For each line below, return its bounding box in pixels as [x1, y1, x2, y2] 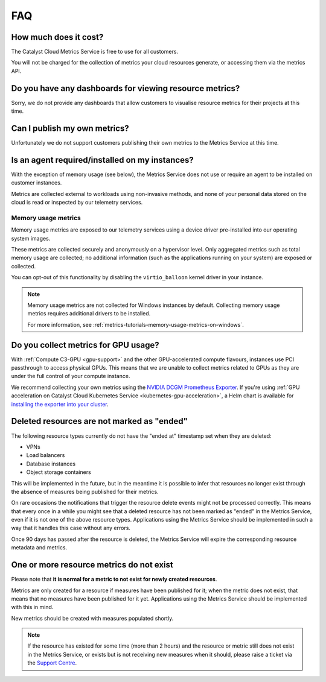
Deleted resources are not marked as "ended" [11, 416, 188, 426]
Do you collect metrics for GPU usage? [11, 339, 159, 350]
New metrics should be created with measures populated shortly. [11, 614, 174, 622]
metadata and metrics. [11, 544, 68, 551]
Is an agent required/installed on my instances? [11, 154, 194, 165]
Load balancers [26, 452, 65, 459]
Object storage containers [26, 469, 92, 476]
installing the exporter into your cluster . [11, 400, 109, 408]
